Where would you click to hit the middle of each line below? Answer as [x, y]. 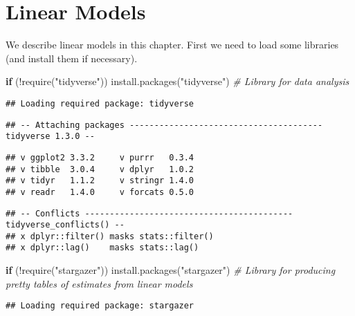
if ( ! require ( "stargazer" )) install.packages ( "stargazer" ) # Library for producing [171, 270]
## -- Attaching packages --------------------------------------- [164, 125]
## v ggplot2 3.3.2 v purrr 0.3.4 [100, 157]
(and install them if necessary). [72, 58]
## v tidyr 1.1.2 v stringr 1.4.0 [100, 181]
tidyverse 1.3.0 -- [50, 137]
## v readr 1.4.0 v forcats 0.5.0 [100, 192]
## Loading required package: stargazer [100, 306]
